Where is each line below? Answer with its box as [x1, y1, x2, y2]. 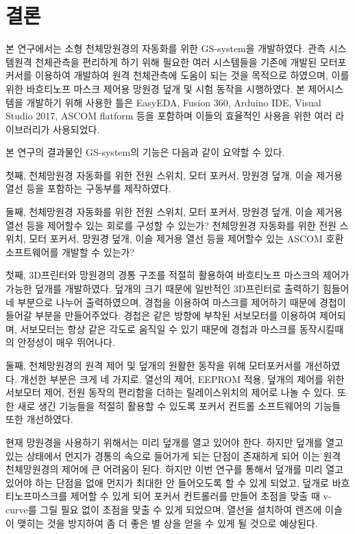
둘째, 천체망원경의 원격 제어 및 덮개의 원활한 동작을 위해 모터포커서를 [5, 358, 302, 372]
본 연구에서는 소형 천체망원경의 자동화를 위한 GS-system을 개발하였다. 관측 [5, 41, 326, 56]
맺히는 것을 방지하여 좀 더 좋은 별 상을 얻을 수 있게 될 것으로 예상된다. [17, 515, 318, 530]
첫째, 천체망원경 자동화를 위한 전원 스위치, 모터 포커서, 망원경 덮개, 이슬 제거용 [5, 167, 343, 182]
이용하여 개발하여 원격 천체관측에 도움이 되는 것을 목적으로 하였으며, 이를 [35, 68, 350, 82]
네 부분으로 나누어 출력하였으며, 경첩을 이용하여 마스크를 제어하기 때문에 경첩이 [5, 294, 346, 309]
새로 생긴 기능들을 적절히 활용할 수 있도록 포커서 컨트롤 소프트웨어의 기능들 [17, 398, 341, 413]
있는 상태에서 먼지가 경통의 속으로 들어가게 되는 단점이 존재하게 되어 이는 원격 [5, 448, 341, 463]
